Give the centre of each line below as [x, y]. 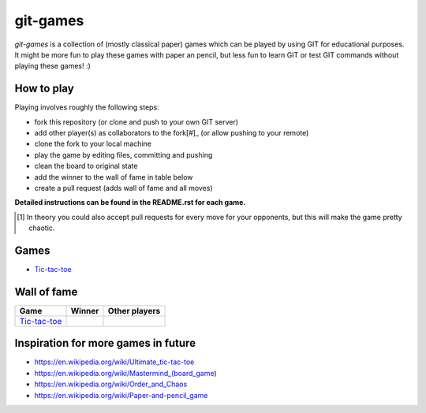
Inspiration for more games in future [105, 343]
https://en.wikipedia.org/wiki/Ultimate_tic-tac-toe [114, 362]
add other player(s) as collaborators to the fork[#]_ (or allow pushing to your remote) [172, 133]
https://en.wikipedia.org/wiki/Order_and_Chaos [111, 384]
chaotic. [42, 228]
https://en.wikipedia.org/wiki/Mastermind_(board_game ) [125, 373]
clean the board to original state [86, 166]
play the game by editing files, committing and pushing [123, 154]
